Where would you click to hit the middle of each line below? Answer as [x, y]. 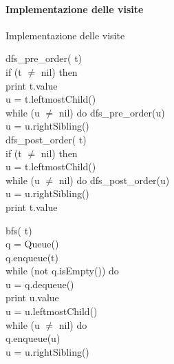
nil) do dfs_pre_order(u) [112, 112]
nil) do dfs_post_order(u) [114, 180]
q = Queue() [32, 244]
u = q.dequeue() [40, 284]
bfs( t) [19, 230]
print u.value [32, 297]
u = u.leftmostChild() [52, 311]
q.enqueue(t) [32, 257]
